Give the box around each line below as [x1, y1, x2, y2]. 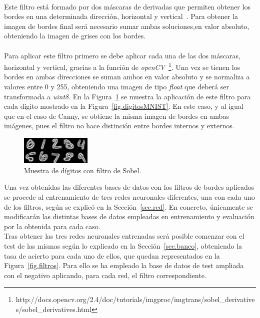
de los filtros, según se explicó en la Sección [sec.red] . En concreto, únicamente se [4, 201, 253, 212]
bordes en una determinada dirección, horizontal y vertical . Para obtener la [4, 11, 238, 21]
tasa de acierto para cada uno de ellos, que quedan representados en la [4, 250, 220, 261]
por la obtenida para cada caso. [4, 221, 100, 231]
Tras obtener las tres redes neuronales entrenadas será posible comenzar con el [4, 231, 244, 241]
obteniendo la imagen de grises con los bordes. [4, 30, 146, 41]
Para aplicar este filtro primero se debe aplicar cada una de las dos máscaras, [4, 50, 241, 60]
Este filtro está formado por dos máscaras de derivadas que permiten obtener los [4, 1, 250, 11]
